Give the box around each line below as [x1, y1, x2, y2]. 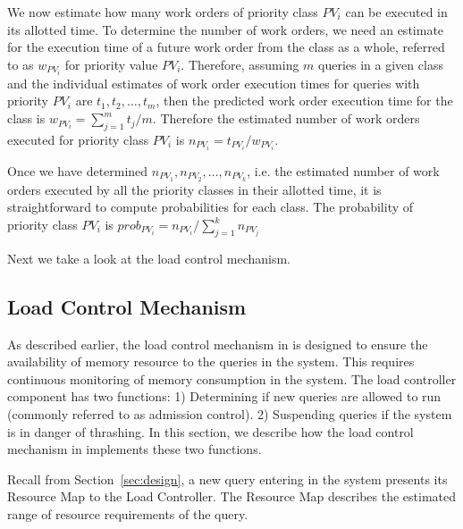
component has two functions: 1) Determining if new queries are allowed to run [7, 387, 442, 406]
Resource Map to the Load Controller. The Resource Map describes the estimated [7, 487, 456, 506]
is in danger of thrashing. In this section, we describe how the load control [7, 422, 414, 441]
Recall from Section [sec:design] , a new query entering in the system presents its [7, 469, 448, 488]
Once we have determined [7, 161, 148, 180]
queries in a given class [318, 55, 443, 73]
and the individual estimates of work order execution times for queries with [7, 73, 420, 92]
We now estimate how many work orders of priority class [7, 3, 318, 21]
